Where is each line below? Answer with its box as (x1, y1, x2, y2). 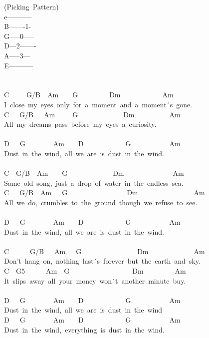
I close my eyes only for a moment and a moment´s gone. (4, 99, 193, 109)
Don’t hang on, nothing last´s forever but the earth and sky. (4, 256, 201, 266)
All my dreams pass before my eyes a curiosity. (4, 119, 157, 129)
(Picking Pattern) (4, 1, 59, 11)
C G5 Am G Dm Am (4, 266, 186, 276)
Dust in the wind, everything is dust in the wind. (4, 324, 165, 335)
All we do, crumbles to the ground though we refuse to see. (4, 197, 198, 207)
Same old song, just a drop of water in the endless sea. (4, 177, 184, 188)
